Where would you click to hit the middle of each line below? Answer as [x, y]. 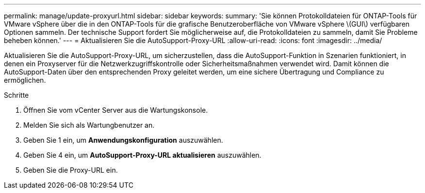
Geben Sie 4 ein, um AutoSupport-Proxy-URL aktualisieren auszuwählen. [142, 155]
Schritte [16, 95]
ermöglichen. [25, 80]
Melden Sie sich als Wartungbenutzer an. [89, 125]
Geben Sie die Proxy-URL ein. [71, 170]
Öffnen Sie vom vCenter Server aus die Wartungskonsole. [116, 110]
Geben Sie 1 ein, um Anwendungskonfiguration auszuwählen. [123, 140]
